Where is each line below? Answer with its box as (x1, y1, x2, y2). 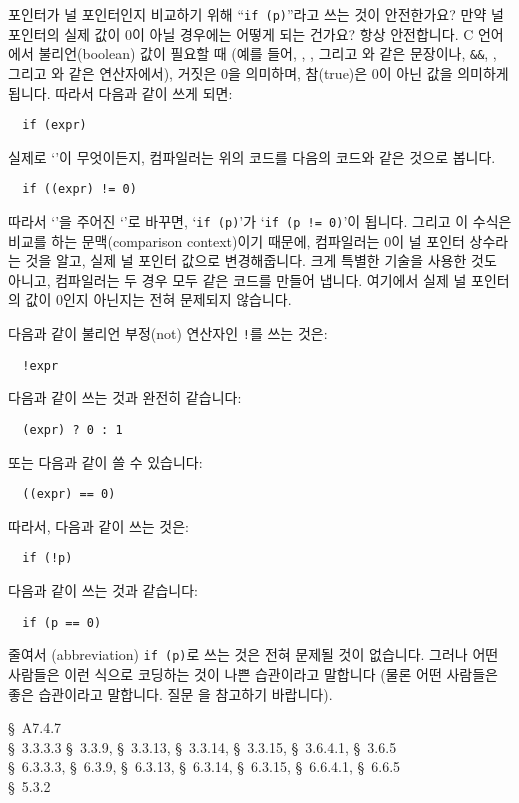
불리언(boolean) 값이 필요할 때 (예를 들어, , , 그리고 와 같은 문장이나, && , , (38, 43, 497, 64)
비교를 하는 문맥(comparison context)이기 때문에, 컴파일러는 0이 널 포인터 (8, 230, 465, 251)
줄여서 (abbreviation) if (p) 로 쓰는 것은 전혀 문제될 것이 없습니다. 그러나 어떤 (8, 644, 499, 665)
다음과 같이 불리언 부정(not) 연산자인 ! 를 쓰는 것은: (8, 323, 328, 344)
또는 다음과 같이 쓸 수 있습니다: (8, 451, 203, 472)
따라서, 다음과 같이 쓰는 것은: (8, 515, 189, 536)
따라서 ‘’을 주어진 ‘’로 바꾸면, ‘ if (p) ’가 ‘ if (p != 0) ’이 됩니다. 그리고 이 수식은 (8, 211, 512, 231)
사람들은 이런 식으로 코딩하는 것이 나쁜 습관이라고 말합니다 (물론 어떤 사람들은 (8, 664, 498, 684)
